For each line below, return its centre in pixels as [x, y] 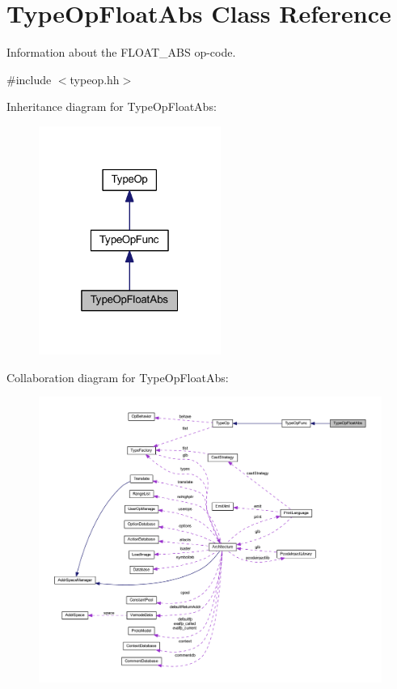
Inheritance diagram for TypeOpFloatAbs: [112, 106]
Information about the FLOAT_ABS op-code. [121, 52]
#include [29, 79]
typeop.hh [95, 79]
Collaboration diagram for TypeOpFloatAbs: [118, 377]
